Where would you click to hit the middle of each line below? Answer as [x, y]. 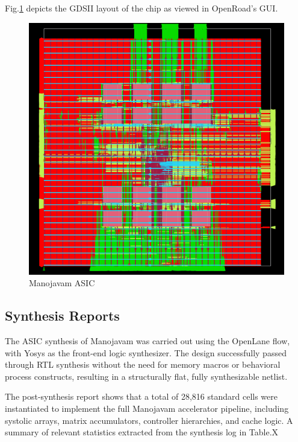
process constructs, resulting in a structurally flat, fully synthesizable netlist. [146, 376]
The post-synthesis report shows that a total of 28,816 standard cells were [141, 396]
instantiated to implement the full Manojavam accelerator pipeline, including [147, 408]
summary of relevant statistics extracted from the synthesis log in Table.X [142, 432]
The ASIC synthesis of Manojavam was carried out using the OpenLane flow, [147, 341]
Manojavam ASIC [62, 283]
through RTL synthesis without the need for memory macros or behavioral [143, 364]
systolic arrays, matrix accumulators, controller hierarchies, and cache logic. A [149, 420]
